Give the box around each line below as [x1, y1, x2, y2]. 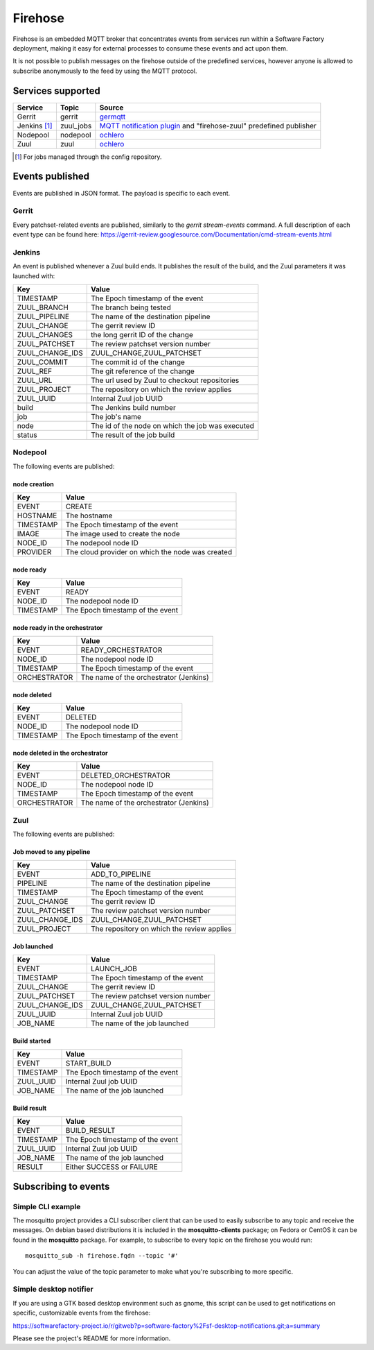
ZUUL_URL [17, 375, 53, 385]
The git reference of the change [90, 366, 195, 376]
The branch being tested [90, 302, 171, 312]
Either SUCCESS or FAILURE [65, 1162, 159, 1172]
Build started [12, 1036, 51, 1045]
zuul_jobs [60, 121, 92, 130]
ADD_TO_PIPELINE [90, 869, 152, 879]
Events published [12, 171, 90, 182]
